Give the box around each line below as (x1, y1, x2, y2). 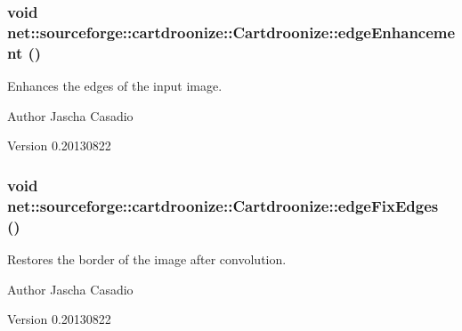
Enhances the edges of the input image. (7, 77, 223, 95)
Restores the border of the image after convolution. (7, 249, 287, 268)
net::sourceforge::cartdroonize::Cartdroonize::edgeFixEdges (7, 194, 439, 216)
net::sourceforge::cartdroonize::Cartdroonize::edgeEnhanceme (7, 20, 456, 43)
